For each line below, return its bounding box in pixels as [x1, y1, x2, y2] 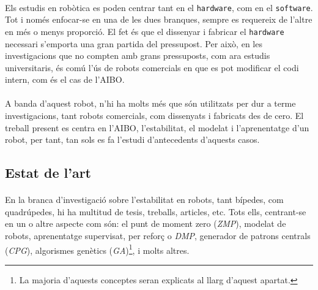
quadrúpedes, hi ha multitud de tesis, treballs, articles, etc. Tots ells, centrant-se [5, 205, 306, 218]
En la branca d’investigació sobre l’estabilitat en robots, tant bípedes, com [5, 193, 284, 206]
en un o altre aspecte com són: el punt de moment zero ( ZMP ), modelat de [5, 217, 286, 230]
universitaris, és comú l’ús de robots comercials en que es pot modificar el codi [5, 61, 299, 74]
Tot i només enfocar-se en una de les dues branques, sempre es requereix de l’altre [5, 13, 312, 26]
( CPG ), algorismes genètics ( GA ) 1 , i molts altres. [5, 242, 190, 256]
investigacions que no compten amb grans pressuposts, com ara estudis [5, 49, 270, 62]
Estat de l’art [5, 163, 91, 182]
